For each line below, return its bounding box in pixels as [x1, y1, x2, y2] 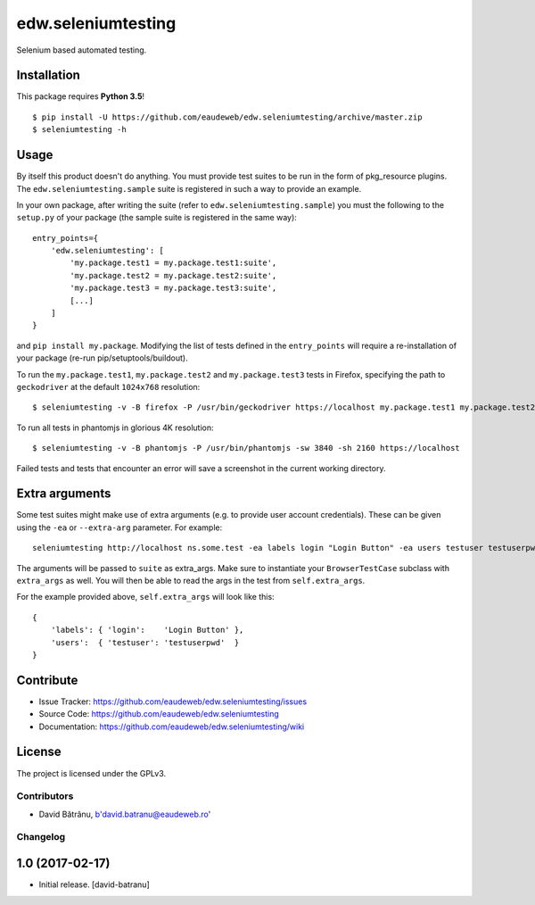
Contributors [16, 790, 74, 802]
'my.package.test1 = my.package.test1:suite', [70, 258, 277, 268]
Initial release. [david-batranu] [38, 879, 151, 890]
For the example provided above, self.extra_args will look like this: [16, 592, 276, 602]
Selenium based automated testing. [16, 45, 147, 55]
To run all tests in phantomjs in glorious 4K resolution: [16, 422, 214, 433]
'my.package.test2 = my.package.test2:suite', [70, 270, 277, 280]
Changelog [16, 831, 66, 843]
